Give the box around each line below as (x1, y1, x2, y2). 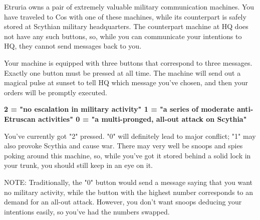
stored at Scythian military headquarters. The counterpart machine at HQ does (4, 21, 248, 32)
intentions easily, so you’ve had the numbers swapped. (4, 206, 170, 216)
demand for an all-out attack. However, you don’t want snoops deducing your (4, 196, 242, 207)
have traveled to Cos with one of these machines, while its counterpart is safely (4, 11, 246, 22)
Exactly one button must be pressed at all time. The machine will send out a (4, 67, 241, 78)
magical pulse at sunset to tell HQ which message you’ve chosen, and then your (4, 77, 248, 88)
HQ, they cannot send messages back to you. (4, 41, 142, 51)
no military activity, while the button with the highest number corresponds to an (4, 186, 253, 197)
